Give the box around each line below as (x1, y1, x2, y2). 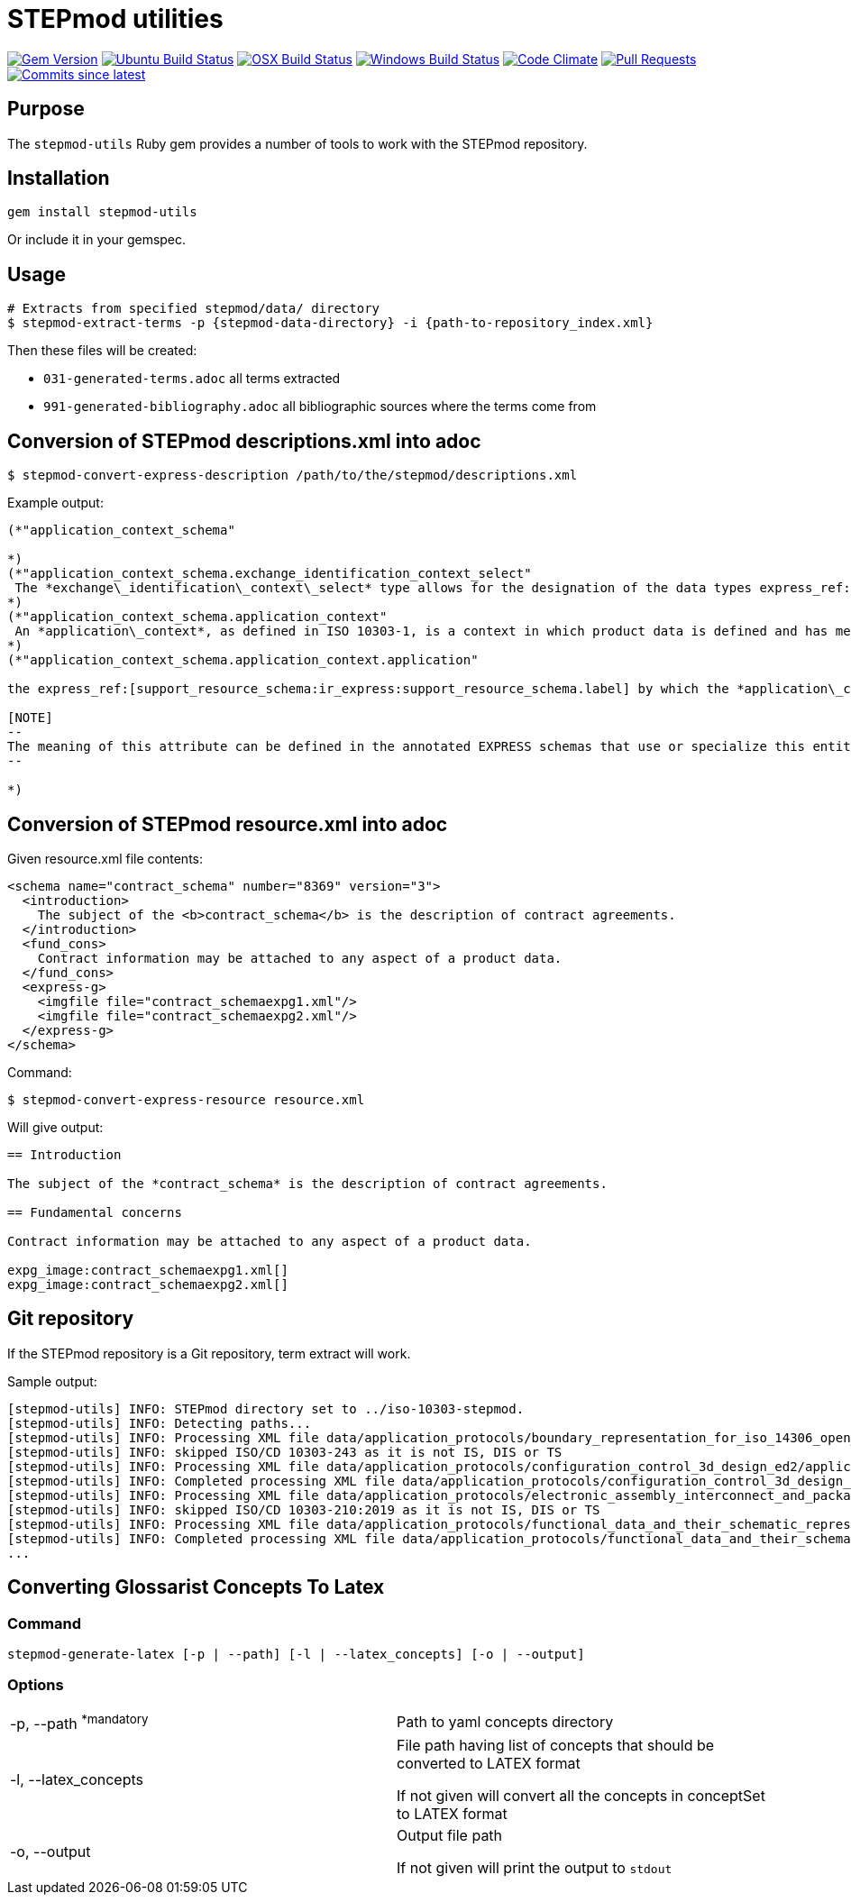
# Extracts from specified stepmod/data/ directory (7, 301, 380, 316)
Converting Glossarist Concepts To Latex (7, 1576, 385, 1599)
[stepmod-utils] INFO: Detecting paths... (7, 1415, 312, 1431)
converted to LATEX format (397, 1754, 581, 1773)
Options (7, 1676, 64, 1695)
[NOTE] (7, 710, 53, 726)
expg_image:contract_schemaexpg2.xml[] (7, 1276, 288, 1292)
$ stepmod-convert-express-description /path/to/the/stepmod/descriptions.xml (7, 468, 578, 483)
